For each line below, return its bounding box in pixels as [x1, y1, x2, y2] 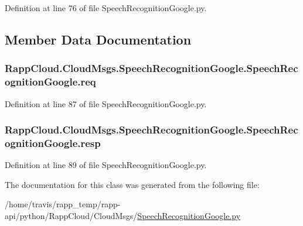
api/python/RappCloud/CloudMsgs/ [5, 210, 138, 222]
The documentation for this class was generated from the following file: [5, 178, 260, 190]
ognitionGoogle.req [5, 74, 96, 89]
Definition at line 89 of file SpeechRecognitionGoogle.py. [5, 159, 207, 171]
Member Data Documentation [5, 30, 192, 48]
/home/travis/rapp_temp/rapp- [5, 198, 121, 210]
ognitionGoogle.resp [5, 135, 101, 150]
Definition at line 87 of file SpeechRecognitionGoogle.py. [5, 97, 207, 109]
